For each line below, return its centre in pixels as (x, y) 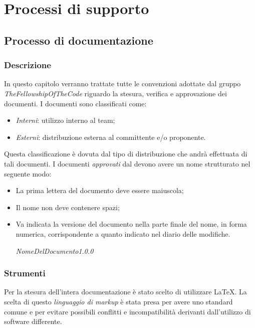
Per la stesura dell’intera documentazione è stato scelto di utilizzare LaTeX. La (125, 292)
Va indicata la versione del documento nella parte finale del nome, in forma (131, 224)
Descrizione (28, 65)
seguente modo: (28, 173)
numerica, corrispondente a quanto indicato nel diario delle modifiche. (123, 233)
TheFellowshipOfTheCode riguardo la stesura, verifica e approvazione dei (115, 93)
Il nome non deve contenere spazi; (68, 207)
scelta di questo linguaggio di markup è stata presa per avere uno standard (118, 301)
